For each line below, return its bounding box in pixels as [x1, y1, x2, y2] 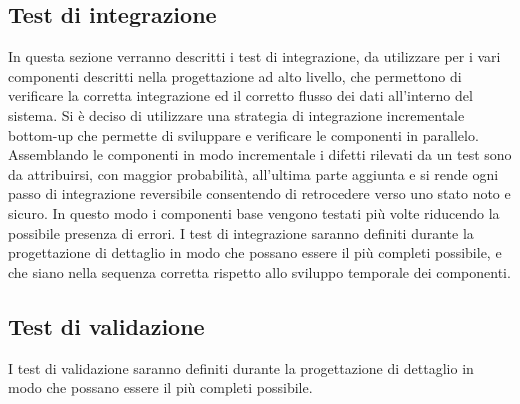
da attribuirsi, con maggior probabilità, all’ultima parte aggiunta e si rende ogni [8, 163, 499, 184]
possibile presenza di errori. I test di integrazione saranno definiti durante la [8, 222, 474, 243]
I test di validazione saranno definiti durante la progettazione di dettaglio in [8, 357, 474, 378]
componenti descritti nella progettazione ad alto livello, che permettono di [8, 65, 462, 86]
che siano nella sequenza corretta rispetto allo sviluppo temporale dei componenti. [8, 261, 511, 282]
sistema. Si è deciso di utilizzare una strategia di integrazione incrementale [8, 104, 465, 125]
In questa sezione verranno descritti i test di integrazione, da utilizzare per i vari [8, 46, 501, 67]
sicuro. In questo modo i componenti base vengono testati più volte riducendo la [8, 202, 500, 223]
